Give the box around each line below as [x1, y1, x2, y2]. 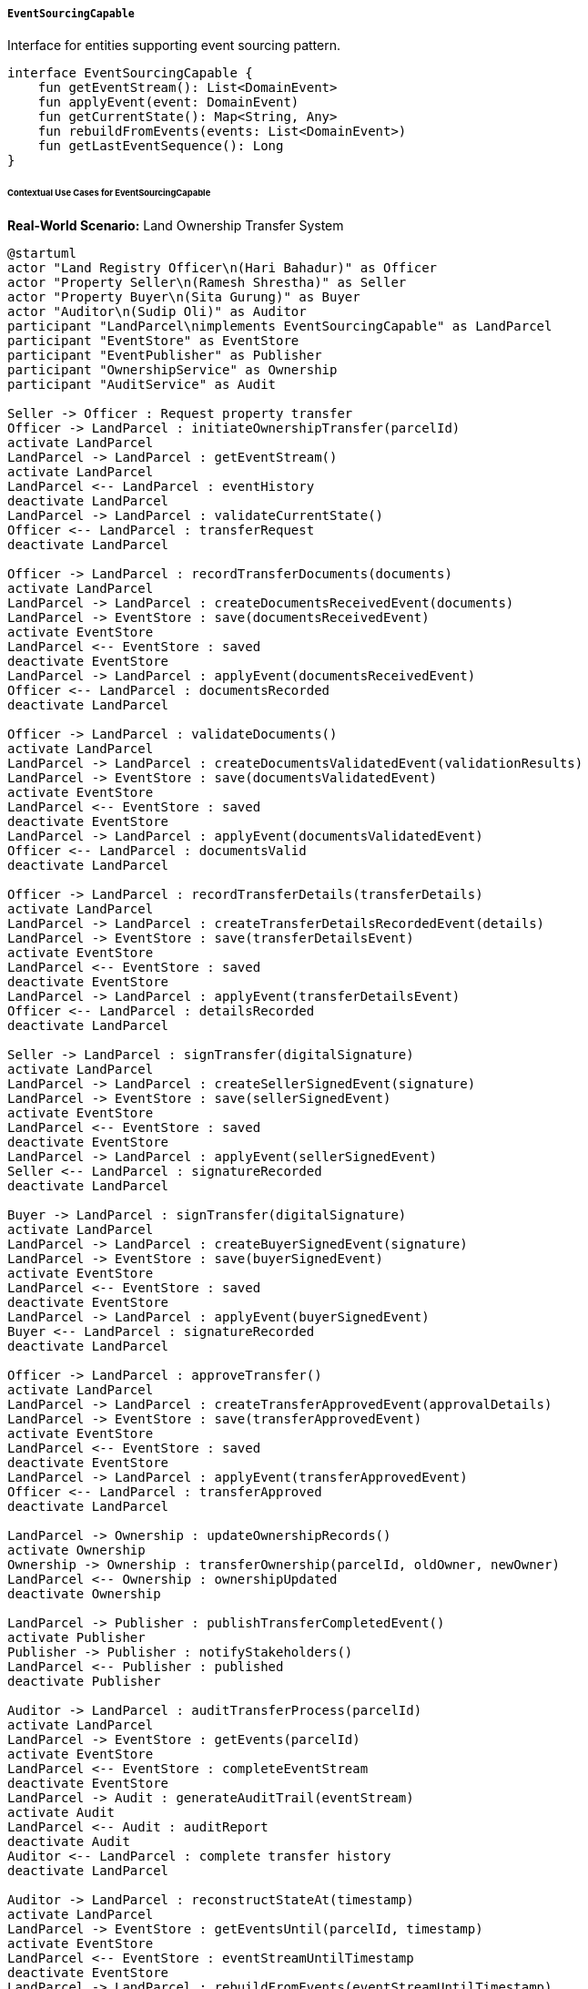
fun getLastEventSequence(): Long [37, 138, 284, 154]
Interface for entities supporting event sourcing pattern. [7, 37, 341, 54]
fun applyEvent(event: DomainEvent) [37, 95, 299, 110]
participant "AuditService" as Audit [7, 377, 277, 393]
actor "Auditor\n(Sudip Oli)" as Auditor [7, 304, 307, 320]
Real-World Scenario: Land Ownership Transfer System [7, 218, 344, 234]
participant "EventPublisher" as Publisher [7, 348, 322, 363]
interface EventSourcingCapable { [7, 66, 253, 81]
